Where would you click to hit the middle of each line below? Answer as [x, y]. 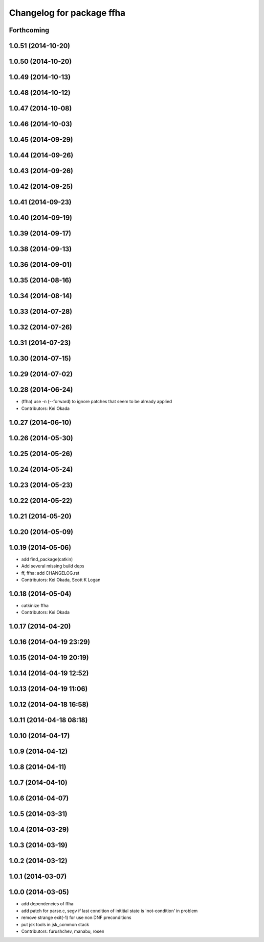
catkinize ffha [35, 605]
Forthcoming [29, 30]
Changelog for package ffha [67, 13]
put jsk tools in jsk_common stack [55, 924]
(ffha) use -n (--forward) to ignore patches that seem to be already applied [97, 402]
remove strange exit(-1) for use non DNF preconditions [76, 917]
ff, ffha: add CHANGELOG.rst [50, 573]
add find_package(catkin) [47, 559]
